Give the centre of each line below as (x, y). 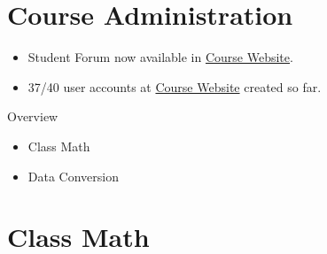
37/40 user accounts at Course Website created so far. (175, 86)
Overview (33, 116)
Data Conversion (73, 176)
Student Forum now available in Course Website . (160, 57)
